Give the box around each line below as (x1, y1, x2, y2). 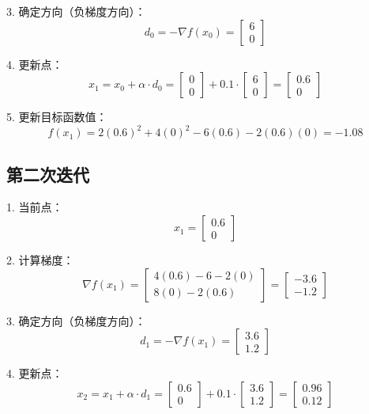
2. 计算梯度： (6, 252, 74, 268)
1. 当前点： (6, 199, 63, 215)
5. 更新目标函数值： (6, 108, 107, 125)
